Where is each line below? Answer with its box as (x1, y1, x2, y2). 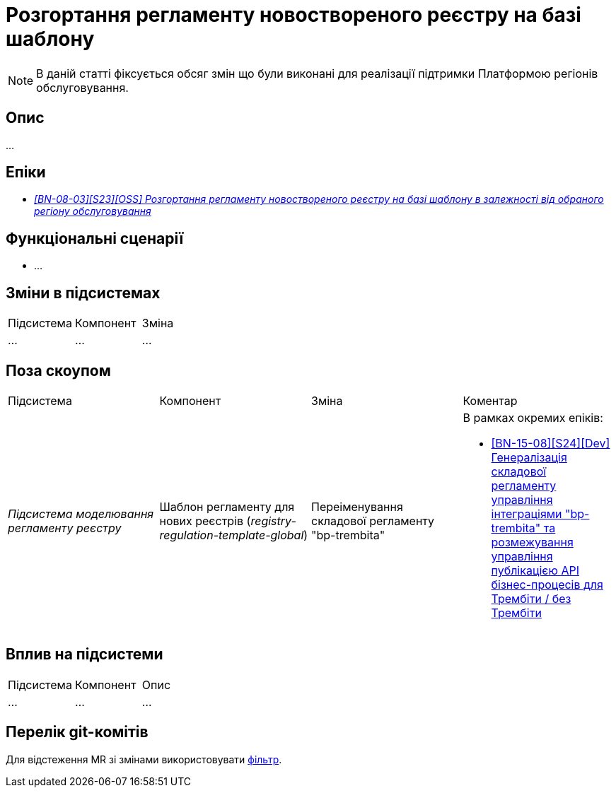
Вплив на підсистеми (6, 645, 163, 664)
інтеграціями (491, 506, 562, 521)
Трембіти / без (491, 591, 571, 606)
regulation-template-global (159, 527, 304, 542)
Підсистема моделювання (8, 506, 154, 521)
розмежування (491, 534, 574, 549)
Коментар (463, 393, 518, 408)
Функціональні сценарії (6, 229, 184, 247)
